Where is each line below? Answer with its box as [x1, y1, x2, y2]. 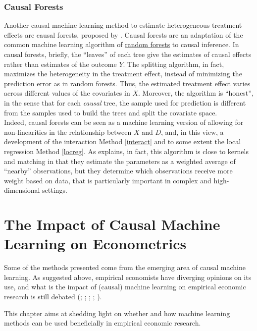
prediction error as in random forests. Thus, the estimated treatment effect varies [4, 78, 251, 88]
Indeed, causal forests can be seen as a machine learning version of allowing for [4, 117, 244, 127]
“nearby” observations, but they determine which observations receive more [4, 165, 233, 176]
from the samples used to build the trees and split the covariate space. [4, 107, 217, 117]
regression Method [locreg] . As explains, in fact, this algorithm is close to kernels [4, 146, 249, 156]
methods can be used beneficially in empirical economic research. [4, 318, 201, 328]
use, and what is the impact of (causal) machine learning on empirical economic [4, 281, 246, 292]
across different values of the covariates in [4, 88, 130, 98]
